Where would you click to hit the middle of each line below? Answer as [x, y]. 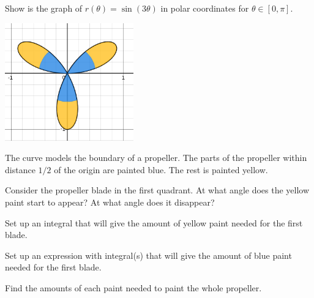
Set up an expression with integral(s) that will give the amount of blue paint [148, 255]
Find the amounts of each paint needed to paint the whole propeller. [133, 287]
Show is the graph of [44, 8]
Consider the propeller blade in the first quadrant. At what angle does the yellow [157, 190]
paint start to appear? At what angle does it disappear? [110, 202]
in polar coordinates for [205, 8]
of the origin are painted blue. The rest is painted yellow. [161, 169]
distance [20, 169]
